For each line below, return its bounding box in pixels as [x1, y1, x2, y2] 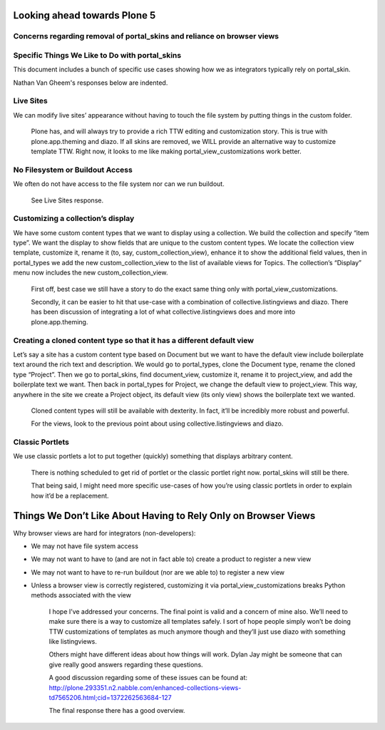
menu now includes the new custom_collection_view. [13, 268, 168, 277]
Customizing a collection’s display [13, 214, 135, 224]
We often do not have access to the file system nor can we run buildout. [13, 180, 225, 188]
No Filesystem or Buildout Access [13, 165, 133, 175]
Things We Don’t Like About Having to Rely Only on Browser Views [13, 510, 316, 522]
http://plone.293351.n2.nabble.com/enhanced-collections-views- [48, 683, 242, 692]
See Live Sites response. [31, 196, 103, 205]
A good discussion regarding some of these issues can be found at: [48, 674, 248, 682]
